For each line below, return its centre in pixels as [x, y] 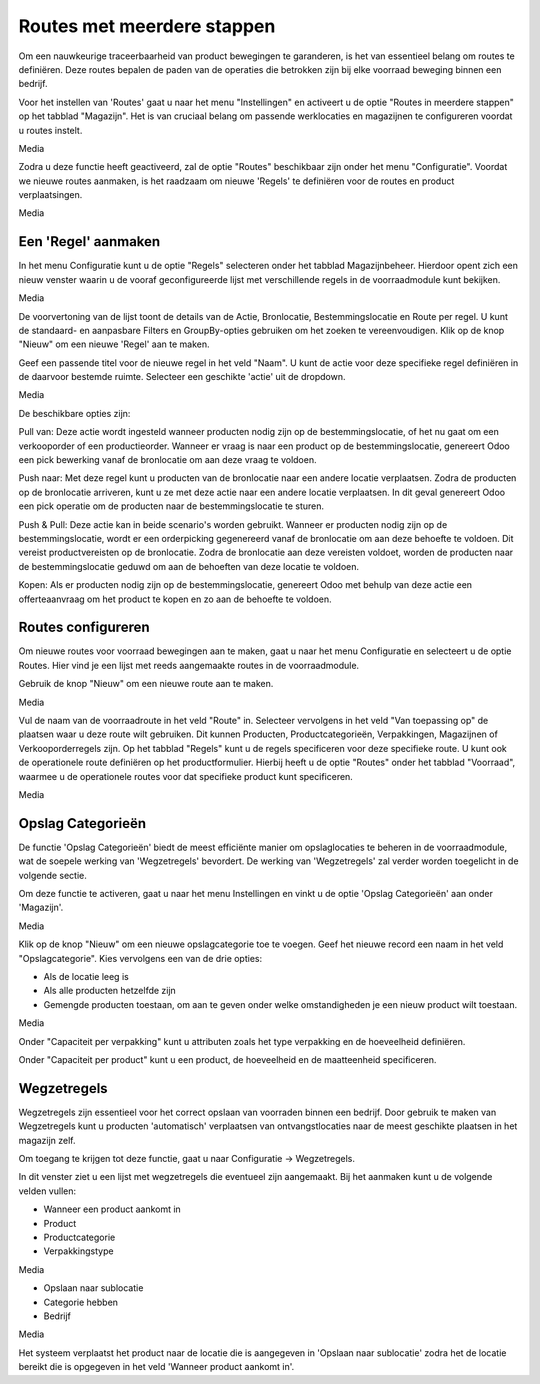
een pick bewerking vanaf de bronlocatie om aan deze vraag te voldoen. [167, 460]
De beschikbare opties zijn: [74, 413]
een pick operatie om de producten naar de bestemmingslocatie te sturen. [171, 506]
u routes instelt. [50, 130]
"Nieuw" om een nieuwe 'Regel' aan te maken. [114, 344]
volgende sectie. [52, 875]
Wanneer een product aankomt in [112, 1209]
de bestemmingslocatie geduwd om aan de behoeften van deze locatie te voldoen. [189, 566]
